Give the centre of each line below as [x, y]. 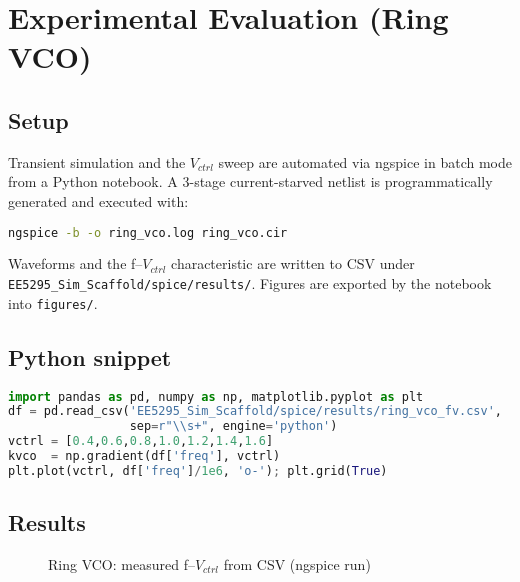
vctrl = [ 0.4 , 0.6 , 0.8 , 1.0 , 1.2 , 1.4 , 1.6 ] [141, 441]
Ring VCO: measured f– [121, 563]
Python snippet [90, 356]
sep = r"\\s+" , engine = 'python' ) [233, 426]
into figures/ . [53, 302]
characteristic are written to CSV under [293, 263]
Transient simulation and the [97, 161]
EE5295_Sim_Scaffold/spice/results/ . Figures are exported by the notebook [250, 283]
